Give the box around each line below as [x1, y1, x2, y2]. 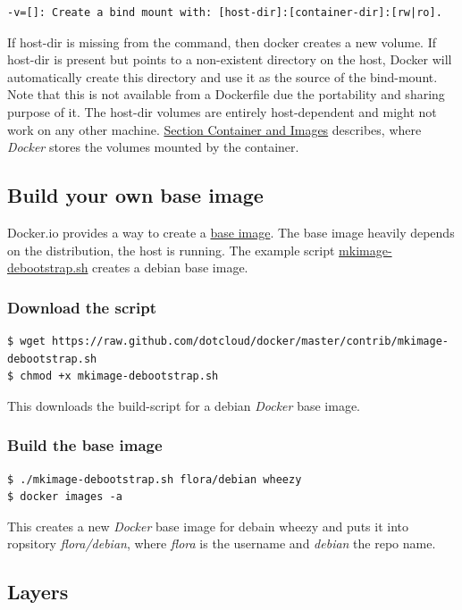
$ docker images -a [7, 490, 122, 504]
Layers [7, 578, 69, 606]
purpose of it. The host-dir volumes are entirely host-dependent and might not [7, 102, 437, 121]
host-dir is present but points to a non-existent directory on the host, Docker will [7, 50, 452, 69]
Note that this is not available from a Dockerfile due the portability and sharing [7, 85, 445, 104]
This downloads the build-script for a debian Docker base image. [7, 396, 360, 414]
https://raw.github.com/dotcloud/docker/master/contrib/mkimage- [52, 334, 449, 347]
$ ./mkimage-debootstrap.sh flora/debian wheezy [7, 472, 302, 486]
